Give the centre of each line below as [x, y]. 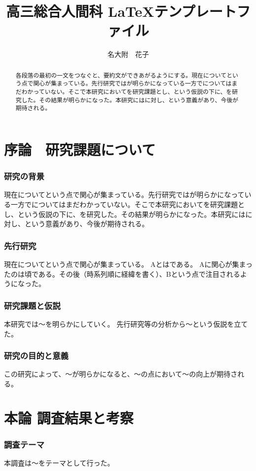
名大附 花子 [128, 54]
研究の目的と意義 [36, 356]
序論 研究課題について [80, 149]
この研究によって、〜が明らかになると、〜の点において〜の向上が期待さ [121, 374]
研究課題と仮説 [32, 305]
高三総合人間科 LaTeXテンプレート [121, 11]
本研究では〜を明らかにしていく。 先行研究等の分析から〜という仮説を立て [126, 323]
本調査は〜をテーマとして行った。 [59, 463]
